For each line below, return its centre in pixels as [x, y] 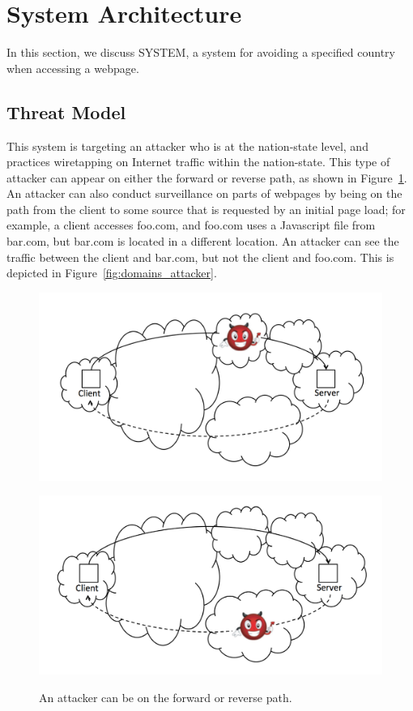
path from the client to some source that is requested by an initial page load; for [206, 209]
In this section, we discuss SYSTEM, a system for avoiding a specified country [201, 52]
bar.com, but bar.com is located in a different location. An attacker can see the [203, 241]
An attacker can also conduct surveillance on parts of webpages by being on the [204, 193]
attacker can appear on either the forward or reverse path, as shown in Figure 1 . [207, 177]
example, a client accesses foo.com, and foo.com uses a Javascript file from [191, 225]
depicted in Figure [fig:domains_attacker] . [112, 273]
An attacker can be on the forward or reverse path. [166, 697]
